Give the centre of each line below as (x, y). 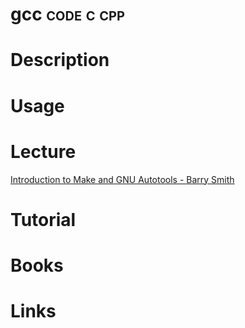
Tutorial (43, 219)
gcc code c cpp (67, 14)
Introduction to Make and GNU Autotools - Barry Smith (122, 179)
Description (60, 60)
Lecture (43, 151)
